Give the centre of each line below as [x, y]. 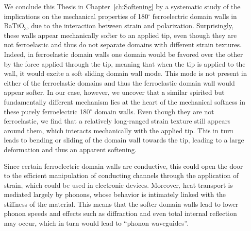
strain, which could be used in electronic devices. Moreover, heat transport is [118, 185]
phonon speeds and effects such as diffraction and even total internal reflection [120, 213]
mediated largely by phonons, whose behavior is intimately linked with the [115, 194]
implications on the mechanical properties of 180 [76, 16]
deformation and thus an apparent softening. [70, 149]
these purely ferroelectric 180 [47, 111]
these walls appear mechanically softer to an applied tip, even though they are [120, 35]
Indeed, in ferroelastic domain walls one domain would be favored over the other [124, 54]
